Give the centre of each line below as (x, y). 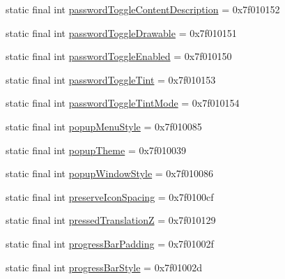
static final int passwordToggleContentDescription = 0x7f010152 (143, 9)
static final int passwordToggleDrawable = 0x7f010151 (121, 32)
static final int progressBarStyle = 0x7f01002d (104, 267)
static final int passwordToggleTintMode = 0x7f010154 (123, 103)
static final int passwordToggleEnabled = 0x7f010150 (119, 56)
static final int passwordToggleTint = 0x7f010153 (111, 79)
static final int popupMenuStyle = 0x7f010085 (104, 126)
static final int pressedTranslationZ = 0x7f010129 (111, 220)
